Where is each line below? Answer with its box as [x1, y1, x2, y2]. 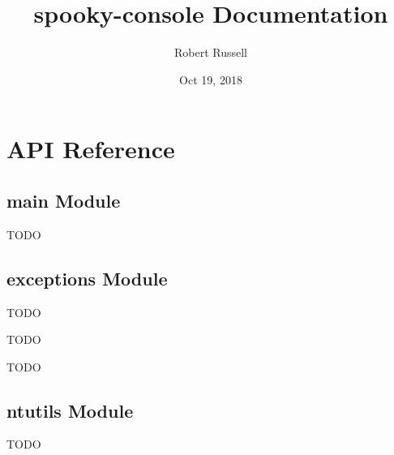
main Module [6, 187, 121, 212]
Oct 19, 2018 [179, 71, 242, 88]
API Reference [6, 132, 175, 165]
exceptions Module [6, 265, 168, 290]
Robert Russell [173, 44, 248, 61]
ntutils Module [6, 397, 134, 423]
